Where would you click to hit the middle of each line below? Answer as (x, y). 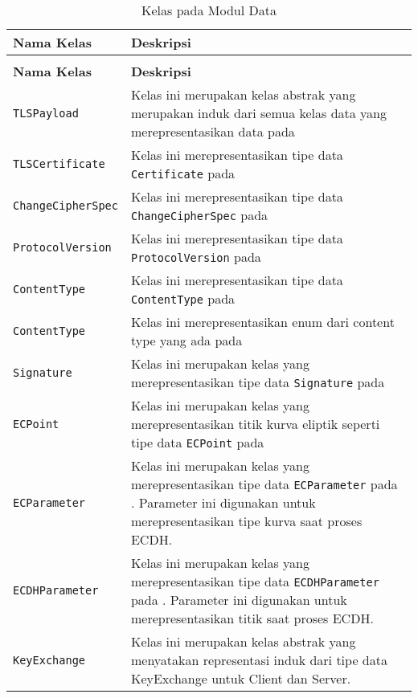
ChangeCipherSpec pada (199, 215)
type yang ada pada (186, 340)
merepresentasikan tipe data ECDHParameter (255, 581)
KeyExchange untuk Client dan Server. (241, 678)
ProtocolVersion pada (196, 257)
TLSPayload (46, 113)
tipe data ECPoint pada (197, 442)
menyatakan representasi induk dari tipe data (259, 660)
